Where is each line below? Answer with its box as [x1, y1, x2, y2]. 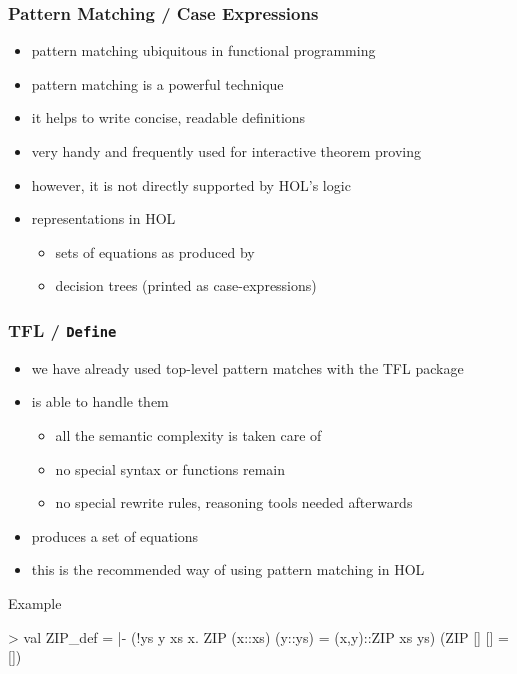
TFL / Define [8, 317, 117, 342]
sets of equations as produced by [55, 241, 255, 262]
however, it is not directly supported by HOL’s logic [31, 174, 351, 195]
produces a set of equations [31, 525, 199, 546]
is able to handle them [31, 391, 169, 412]
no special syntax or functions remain [55, 458, 285, 479]
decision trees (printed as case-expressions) [55, 275, 317, 296]
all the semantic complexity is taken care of [55, 424, 322, 445]
